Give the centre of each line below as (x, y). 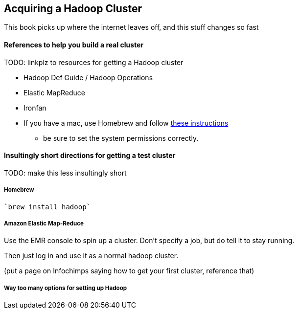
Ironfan (35, 108)
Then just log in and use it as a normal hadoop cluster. (91, 256)
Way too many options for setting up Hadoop (66, 288)
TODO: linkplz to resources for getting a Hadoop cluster (94, 62)
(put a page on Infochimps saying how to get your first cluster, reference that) (129, 271)
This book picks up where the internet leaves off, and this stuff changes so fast (131, 27)
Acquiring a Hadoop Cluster (73, 9)
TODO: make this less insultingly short (65, 173)
